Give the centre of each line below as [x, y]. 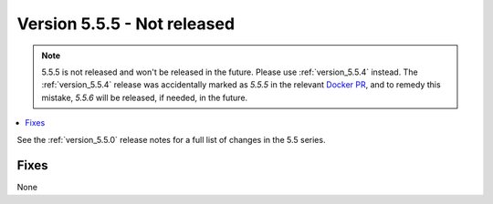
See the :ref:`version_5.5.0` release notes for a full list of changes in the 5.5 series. [171, 139]
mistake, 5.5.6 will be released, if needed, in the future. [145, 97]
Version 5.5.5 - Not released [126, 24]
